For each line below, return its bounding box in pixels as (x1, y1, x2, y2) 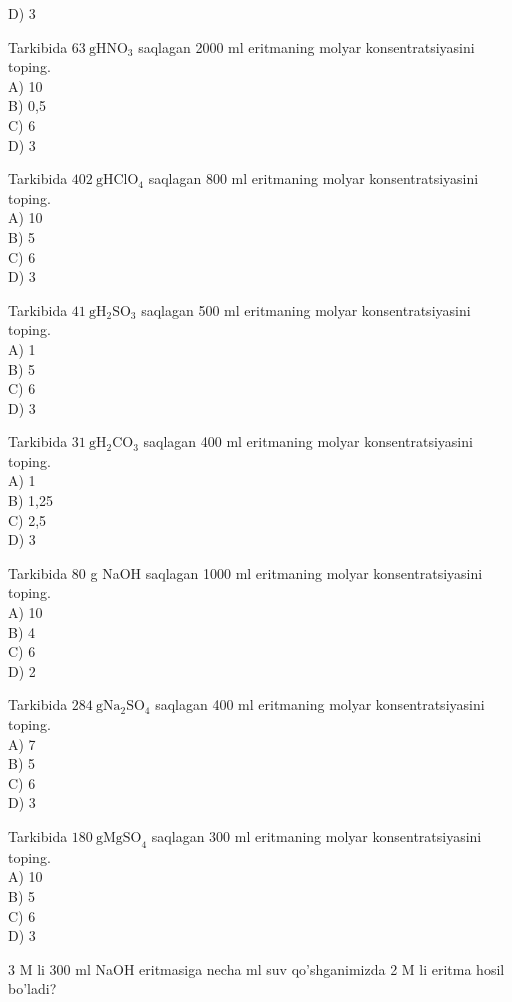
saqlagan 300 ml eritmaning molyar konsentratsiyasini (151, 825, 482, 846)
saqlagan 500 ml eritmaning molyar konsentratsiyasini (141, 299, 471, 320)
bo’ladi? (8, 978, 57, 999)
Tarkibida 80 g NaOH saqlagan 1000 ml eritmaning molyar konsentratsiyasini (8, 562, 483, 583)
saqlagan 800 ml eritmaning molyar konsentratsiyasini (148, 168, 479, 189)
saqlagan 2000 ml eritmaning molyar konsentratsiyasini (138, 36, 475, 57)
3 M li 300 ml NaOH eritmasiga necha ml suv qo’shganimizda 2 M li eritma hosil (8, 958, 505, 979)
